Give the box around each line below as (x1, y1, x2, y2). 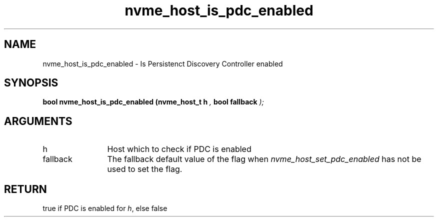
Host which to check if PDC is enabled (107, 144, 251, 154)
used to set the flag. (107, 164, 182, 174)
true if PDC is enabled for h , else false (42, 204, 167, 213)
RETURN (4, 182, 47, 195)
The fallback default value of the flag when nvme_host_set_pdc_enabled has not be (107, 154, 421, 164)
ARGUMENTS (4, 114, 72, 127)
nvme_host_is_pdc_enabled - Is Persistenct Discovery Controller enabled (42, 59, 283, 68)
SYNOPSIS (4, 76, 58, 89)
